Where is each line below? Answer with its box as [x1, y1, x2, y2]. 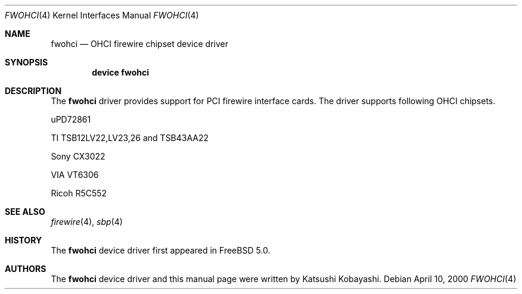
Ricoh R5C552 [51, 188, 107, 198]
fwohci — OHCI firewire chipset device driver [51, 39, 228, 49]
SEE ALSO [5, 207, 45, 217]
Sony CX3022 [51, 151, 105, 161]
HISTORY [5, 235, 42, 245]
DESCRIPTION [5, 86, 62, 96]
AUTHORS [5, 264, 46, 274]
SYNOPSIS [5, 57, 48, 67]
